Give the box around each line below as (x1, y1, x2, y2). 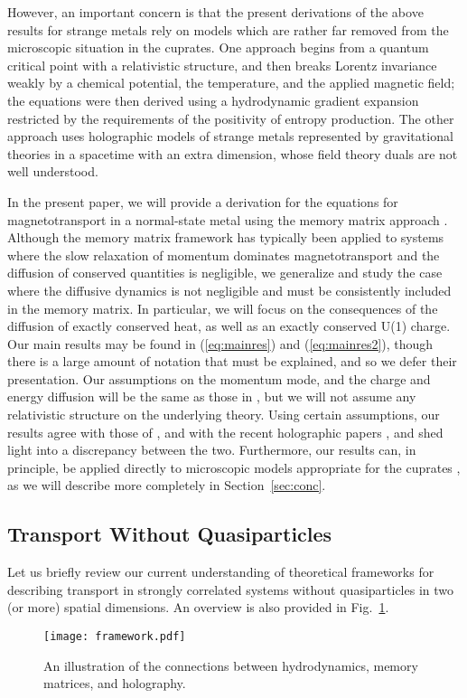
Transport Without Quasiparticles (7, 520, 332, 548)
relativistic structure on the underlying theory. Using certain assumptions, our (7, 405, 440, 424)
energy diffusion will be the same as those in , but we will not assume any (7, 387, 416, 406)
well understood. (7, 162, 98, 181)
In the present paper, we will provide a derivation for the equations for (7, 192, 398, 211)
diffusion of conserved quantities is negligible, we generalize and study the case (7, 263, 443, 282)
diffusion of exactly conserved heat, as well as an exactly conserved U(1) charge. (7, 316, 451, 335)
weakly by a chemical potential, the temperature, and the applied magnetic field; (7, 73, 455, 92)
